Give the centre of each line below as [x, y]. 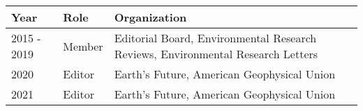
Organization [150, 17]
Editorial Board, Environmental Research [215, 38]
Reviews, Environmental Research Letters [216, 54]
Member [83, 46]
